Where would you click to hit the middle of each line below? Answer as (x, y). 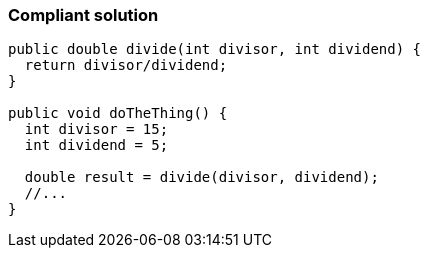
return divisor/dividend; (126, 65)
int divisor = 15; (96, 129)
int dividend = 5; (96, 145)
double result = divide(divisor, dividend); (201, 177)
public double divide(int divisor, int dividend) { (215, 49)
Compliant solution (83, 15)
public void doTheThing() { (118, 113)
